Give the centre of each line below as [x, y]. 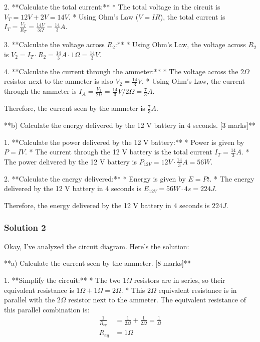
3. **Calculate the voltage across [54, 44]
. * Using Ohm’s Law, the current [193, 81]
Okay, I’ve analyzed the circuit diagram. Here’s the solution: [97, 246]
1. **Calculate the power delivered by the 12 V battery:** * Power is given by [124, 142]
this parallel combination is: [47, 309]
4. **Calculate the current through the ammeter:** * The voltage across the [121, 71]
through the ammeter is [40, 91]
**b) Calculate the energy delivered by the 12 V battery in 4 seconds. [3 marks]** [130, 125]
